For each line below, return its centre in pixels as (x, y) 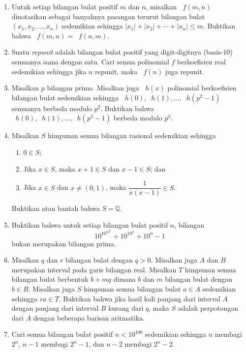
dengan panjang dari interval (55, 308)
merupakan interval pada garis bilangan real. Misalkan (94, 269)
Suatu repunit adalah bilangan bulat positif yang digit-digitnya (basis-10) (122, 52)
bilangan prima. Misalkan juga (93, 88)
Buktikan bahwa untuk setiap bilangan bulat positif (90, 224)
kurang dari (126, 308)
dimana (124, 279)
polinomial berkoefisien (202, 88)
